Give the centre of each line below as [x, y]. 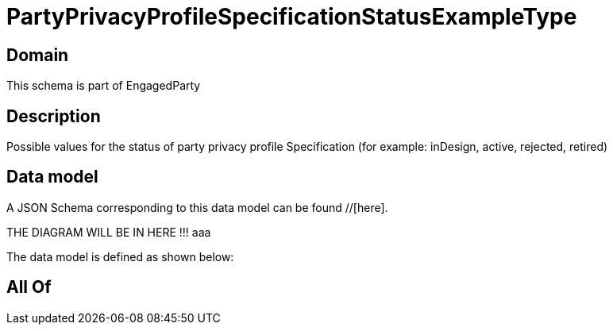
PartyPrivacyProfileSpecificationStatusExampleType [292, 17]
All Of [29, 287]
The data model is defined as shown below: [120, 256]
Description [54, 116]
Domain [38, 55]
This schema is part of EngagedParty [104, 86]
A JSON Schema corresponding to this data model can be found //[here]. [197, 207]
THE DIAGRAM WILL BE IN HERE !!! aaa [109, 232]
